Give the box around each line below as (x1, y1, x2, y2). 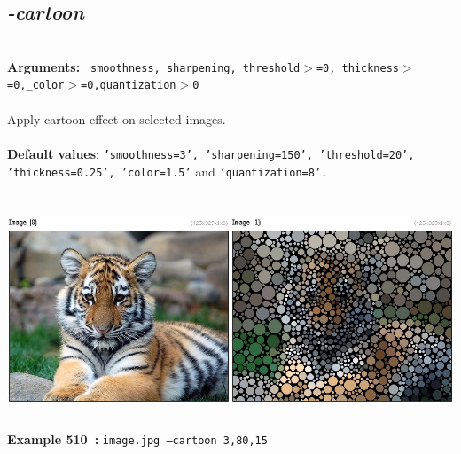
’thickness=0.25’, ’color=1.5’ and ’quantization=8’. (7, 161, 328, 180)
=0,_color (7, 79, 65, 92)
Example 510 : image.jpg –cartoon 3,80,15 (7, 430, 268, 449)
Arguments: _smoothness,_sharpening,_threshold (7, 57, 301, 75)
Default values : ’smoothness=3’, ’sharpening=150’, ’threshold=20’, (7, 144, 415, 162)
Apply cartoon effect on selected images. (7, 109, 226, 128)
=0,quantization (81, 79, 176, 92)
